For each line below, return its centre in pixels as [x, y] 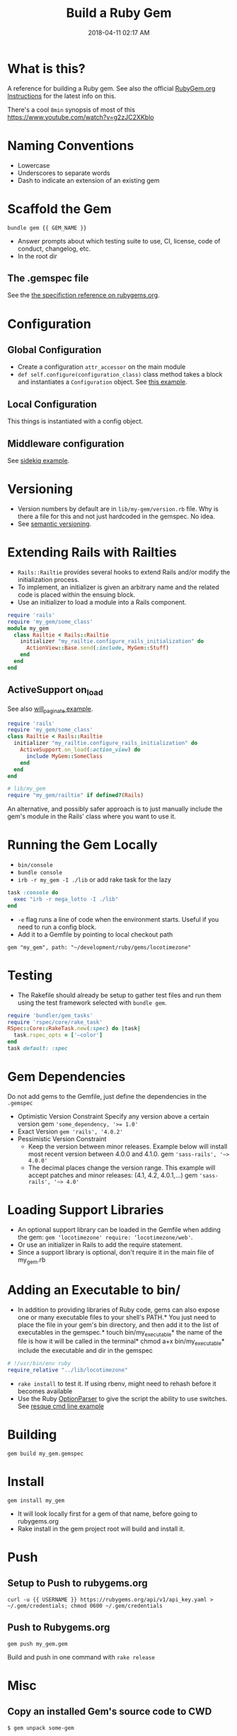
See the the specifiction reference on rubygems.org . [84, 295]
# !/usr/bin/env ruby [39, 1364]
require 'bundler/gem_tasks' [50, 1015]
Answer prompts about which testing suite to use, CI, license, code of [119, 241]
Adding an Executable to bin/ [94, 1290]
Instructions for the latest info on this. [62, 96]
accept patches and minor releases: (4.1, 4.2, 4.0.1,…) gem [113, 1175]
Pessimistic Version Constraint [62, 1138]
